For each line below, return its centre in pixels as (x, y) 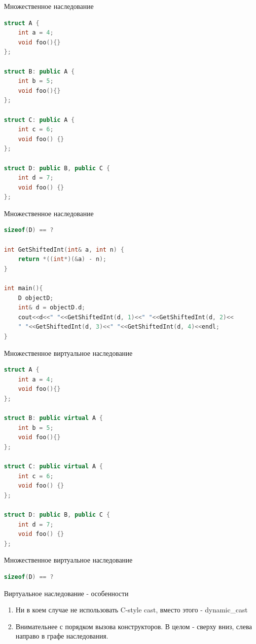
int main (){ (23, 288)
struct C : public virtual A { (54, 467)
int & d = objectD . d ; (52, 308)
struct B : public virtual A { (54, 418)
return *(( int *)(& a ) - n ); (62, 259)
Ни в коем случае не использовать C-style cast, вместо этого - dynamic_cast (131, 610)
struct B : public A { (39, 71)
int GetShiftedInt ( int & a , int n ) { (64, 249)
